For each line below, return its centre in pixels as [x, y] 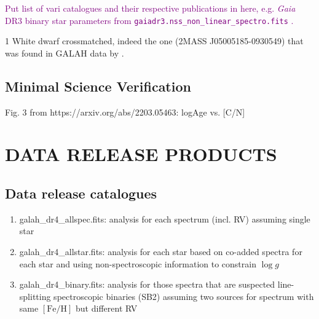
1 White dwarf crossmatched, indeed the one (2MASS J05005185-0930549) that [154, 41]
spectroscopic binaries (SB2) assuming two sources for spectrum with [184, 296]
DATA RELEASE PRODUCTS [141, 154]
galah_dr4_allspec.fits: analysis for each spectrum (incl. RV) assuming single [165, 219]
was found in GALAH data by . [65, 53]
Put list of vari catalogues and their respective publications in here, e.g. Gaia [150, 8]
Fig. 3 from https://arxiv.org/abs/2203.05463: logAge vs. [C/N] [125, 112]
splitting [35, 296]
